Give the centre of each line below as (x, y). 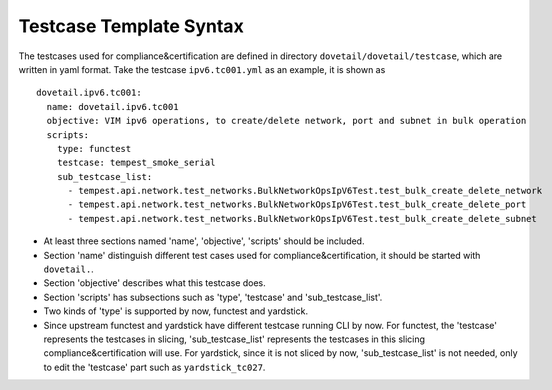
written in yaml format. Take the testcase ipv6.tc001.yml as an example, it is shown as (202, 69)
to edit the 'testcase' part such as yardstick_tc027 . (154, 367)
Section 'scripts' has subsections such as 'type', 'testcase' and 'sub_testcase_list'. (213, 297)
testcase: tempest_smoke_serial (136, 163)
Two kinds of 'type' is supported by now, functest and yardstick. (176, 311)
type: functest (94, 148)
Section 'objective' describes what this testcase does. (155, 283)
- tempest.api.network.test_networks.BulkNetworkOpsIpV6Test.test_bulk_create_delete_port (297, 204)
